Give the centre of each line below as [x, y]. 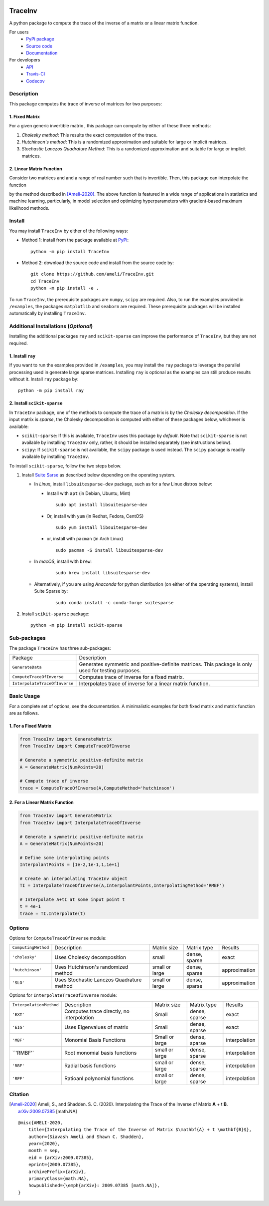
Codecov [35, 81]
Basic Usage [25, 696]
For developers [25, 60]
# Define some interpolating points [65, 857]
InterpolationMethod [36, 1005]
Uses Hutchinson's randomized [91, 967]
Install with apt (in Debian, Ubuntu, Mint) [88, 493]
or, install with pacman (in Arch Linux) [85, 539]
